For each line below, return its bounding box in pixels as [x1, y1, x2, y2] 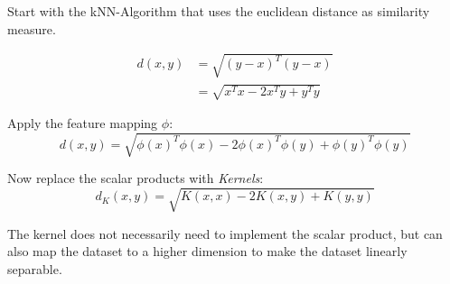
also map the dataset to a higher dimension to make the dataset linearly [7, 242, 408, 261]
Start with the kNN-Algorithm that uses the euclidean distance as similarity [7, 2, 430, 20]
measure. [7, 19, 56, 38]
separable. [7, 259, 62, 278]
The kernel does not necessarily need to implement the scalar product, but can [7, 224, 443, 243]
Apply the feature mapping [7, 114, 158, 133]
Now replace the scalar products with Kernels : [7, 169, 264, 188]
